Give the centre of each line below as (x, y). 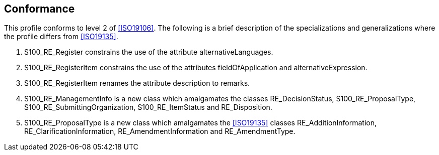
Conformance (40, 9)
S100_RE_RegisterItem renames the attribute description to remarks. (137, 83)
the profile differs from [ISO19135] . (61, 37)
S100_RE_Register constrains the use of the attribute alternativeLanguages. (149, 52)
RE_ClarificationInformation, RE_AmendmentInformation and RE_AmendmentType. (160, 131)
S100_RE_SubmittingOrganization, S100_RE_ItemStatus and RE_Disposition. (148, 107)
